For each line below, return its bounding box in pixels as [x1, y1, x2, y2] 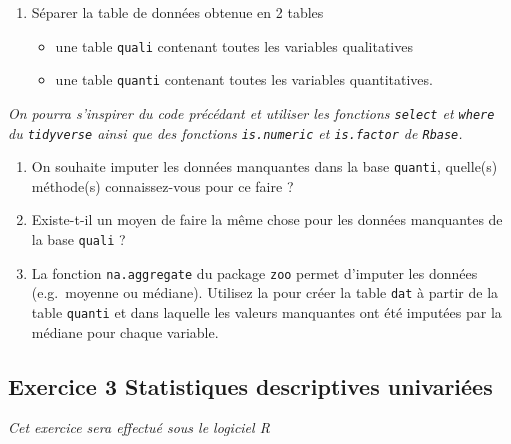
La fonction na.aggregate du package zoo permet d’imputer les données [31, 262, 478, 283]
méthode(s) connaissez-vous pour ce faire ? [31, 175, 294, 196]
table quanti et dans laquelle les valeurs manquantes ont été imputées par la [31, 302, 502, 323]
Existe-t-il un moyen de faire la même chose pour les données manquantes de [31, 209, 503, 230]
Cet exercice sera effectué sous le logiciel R [8, 417, 270, 438]
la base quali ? [31, 229, 126, 250]
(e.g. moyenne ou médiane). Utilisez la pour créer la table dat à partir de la [31, 282, 499, 303]
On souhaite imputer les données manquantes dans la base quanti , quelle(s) [31, 156, 498, 177]
